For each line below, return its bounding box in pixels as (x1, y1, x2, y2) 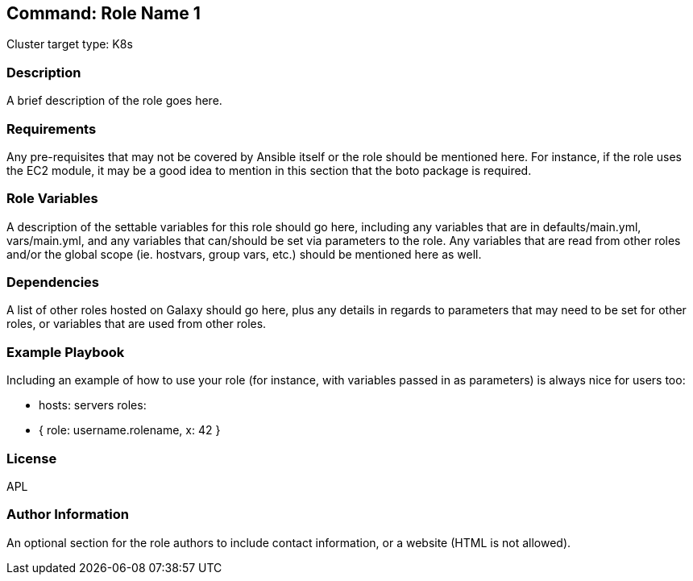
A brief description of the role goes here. (6, 93, 222, 108)
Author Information (6, 506, 130, 523)
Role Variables (6, 190, 98, 207)
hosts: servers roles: (39, 398, 147, 413)
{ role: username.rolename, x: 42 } (39, 423, 221, 438)
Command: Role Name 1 (6, 3, 201, 23)
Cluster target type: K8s (6, 37, 133, 52)
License (6, 450, 57, 467)
